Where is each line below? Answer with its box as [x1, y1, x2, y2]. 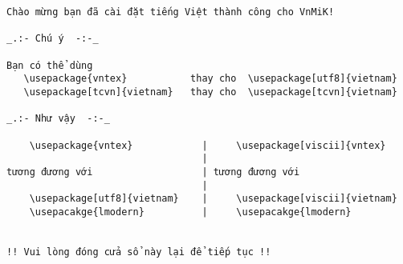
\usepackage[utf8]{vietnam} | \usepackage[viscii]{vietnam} [29, 193, 397, 205]
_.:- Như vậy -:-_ [6, 113, 110, 125]
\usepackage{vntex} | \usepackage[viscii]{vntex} [29, 139, 386, 151]
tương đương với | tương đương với [6, 166, 300, 178]
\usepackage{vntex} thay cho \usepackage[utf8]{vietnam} [23, 73, 397, 85]
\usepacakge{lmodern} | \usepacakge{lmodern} [29, 206, 352, 218]
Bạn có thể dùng [6, 59, 93, 71]
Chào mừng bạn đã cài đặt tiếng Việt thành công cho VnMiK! [6, 6, 335, 18]
